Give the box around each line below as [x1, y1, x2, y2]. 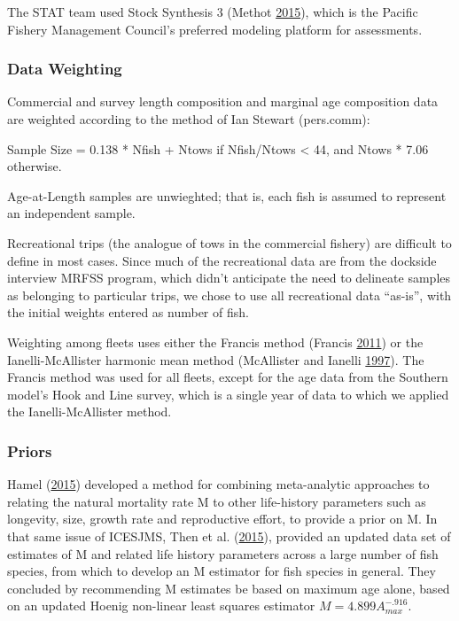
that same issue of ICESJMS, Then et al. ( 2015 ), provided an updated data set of [7, 526, 451, 545]
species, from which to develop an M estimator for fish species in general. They [7, 562, 436, 580]
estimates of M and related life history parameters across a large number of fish [7, 544, 439, 563]
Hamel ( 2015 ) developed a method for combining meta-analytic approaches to [7, 475, 430, 493]
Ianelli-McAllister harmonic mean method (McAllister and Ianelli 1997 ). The [7, 350, 424, 369]
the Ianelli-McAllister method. [7, 402, 172, 421]
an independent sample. [7, 204, 136, 222]
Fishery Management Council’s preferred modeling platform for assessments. [7, 19, 423, 38]
